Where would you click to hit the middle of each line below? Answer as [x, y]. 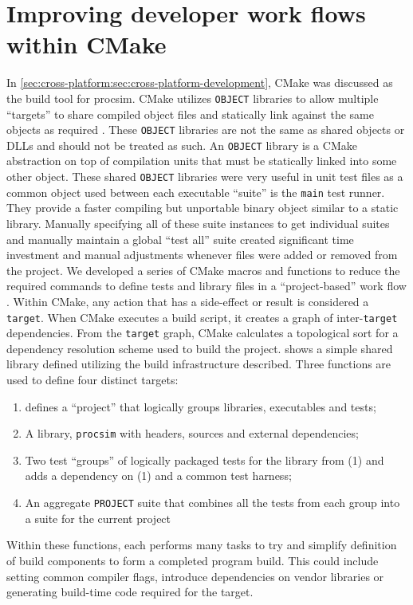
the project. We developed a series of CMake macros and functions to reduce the [203, 270]
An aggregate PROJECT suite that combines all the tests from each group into [212, 503]
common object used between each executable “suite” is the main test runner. [196, 192]
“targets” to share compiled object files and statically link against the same [190, 114]
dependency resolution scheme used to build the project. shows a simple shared [200, 348]
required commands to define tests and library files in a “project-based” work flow [206, 286]
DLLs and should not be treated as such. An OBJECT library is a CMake [182, 145]
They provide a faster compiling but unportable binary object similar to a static [203, 208]
